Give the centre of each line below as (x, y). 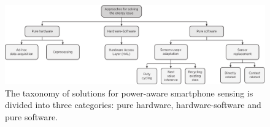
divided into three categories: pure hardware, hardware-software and (133, 105)
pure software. (32, 116)
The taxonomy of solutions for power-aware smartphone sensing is (129, 93)
